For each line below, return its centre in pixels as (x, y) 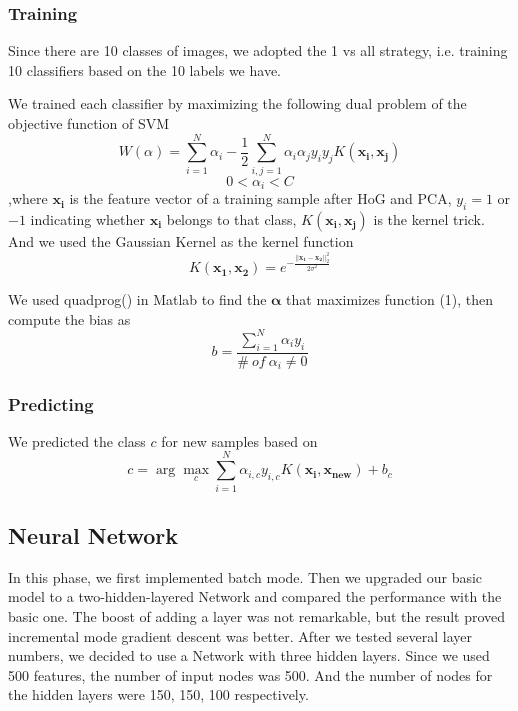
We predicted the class (77, 440)
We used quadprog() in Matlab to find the (137, 299)
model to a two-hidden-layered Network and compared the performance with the (255, 596)
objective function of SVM (89, 123)
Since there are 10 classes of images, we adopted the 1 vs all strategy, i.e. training (258, 50)
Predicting (51, 403)
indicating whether (87, 218)
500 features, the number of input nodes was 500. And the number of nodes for (250, 674)
